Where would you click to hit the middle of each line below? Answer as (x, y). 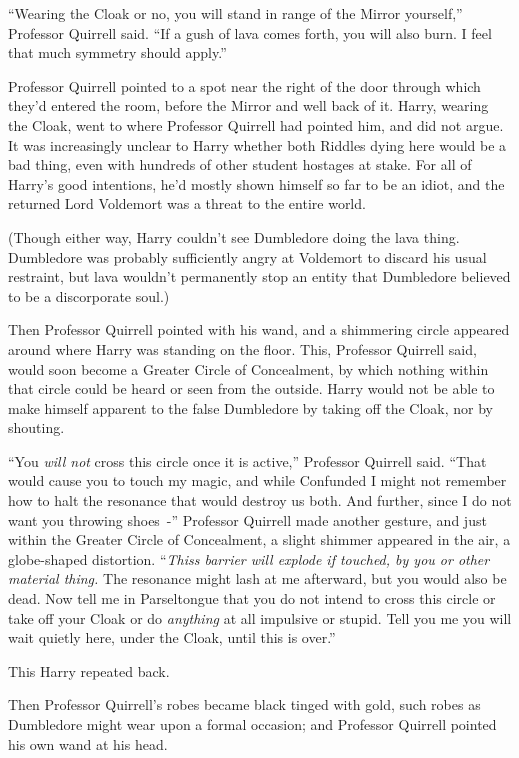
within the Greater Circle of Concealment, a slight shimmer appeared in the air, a (259, 539)
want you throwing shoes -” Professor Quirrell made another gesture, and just (247, 519)
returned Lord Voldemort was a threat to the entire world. (187, 203)
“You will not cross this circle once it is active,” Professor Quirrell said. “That (247, 460)
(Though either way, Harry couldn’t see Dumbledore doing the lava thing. (234, 236)
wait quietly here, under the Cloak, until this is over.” (172, 637)
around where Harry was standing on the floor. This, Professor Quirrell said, (242, 348)
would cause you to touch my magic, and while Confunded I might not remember (257, 480)
